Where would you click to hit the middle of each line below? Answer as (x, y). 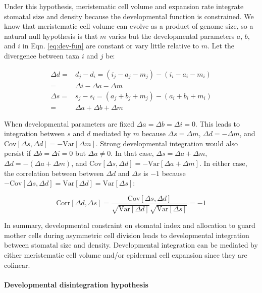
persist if (18, 153)
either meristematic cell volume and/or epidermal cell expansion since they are (126, 255)
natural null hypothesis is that (51, 36)
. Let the (221, 46)
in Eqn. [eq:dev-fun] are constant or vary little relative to (111, 46)
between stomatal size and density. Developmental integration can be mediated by (131, 245)
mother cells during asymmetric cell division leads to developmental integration (127, 235)
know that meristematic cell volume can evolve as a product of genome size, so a (129, 26)
